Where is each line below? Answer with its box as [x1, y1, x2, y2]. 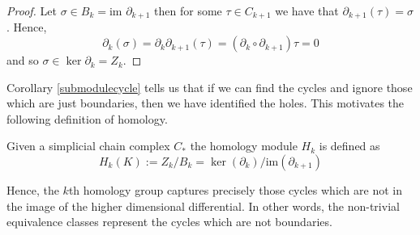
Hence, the [6, 182, 59, 199]
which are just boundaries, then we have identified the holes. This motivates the [6, 94, 405, 111]
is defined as [319, 137, 380, 154]
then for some [154, 2, 222, 19]
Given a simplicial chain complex [6, 137, 170, 154]
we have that [275, 2, 339, 19]
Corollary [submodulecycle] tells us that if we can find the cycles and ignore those [6, 78, 413, 95]
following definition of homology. [6, 110, 168, 127]
